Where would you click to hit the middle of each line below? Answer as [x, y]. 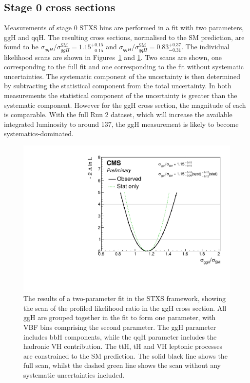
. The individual [205, 47]
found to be [21, 47]
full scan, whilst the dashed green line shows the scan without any [122, 365]
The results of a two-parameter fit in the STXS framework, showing [125, 298]
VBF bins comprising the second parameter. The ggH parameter [120, 327]
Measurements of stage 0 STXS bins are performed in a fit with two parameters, [124, 28]
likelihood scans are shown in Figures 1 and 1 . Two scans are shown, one [113, 57]
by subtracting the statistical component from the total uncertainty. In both [118, 86]
